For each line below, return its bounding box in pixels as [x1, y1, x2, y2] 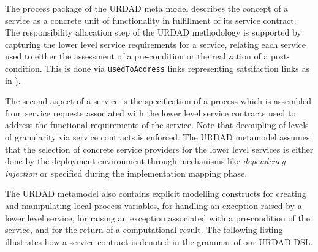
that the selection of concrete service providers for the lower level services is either [5, 142, 314, 155]
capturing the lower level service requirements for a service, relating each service [5, 37, 306, 50]
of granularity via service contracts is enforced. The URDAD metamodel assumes [5, 131, 310, 143]
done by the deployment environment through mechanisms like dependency [5, 155, 286, 167]
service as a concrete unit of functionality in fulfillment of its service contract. [5, 13, 297, 26]
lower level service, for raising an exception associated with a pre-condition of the [5, 211, 310, 224]
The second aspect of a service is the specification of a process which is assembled [5, 94, 312, 107]
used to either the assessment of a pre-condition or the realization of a [5, 50, 268, 63]
